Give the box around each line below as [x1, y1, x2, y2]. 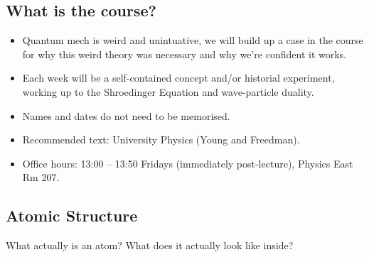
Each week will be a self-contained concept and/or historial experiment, [22, 70, 335, 85]
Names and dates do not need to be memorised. [22, 108, 230, 123]
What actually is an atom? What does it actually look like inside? [6, 238, 294, 253]
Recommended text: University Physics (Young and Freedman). [22, 132, 300, 147]
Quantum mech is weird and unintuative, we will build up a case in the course [22, 33, 363, 48]
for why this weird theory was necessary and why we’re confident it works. [22, 46, 346, 61]
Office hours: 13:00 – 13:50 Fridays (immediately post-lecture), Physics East [22, 155, 353, 170]
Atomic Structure [6, 204, 138, 226]
